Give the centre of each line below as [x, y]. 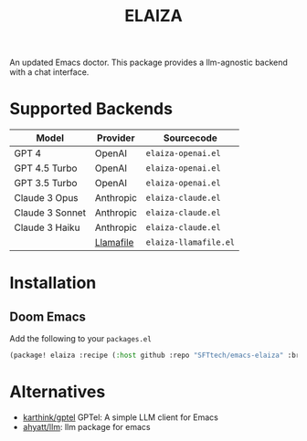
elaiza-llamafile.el [191, 242]
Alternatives [58, 392]
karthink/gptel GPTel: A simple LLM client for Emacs [121, 417]
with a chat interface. [49, 72]
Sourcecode [190, 138]
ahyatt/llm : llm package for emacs [86, 426]
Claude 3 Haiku [47, 227]
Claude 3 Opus [47, 198]
